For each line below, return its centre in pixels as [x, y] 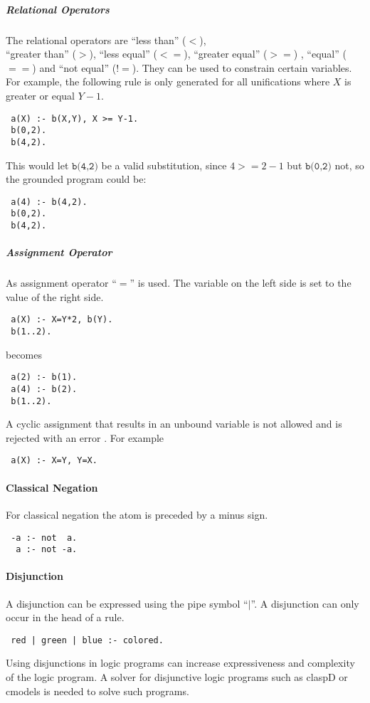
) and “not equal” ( [74, 67]
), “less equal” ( [123, 54]
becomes [24, 354]
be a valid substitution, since [164, 165]
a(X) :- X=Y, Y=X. [54, 461]
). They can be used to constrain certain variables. [242, 67]
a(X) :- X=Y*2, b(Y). [62, 320]
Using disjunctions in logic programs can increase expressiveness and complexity [180, 663]
